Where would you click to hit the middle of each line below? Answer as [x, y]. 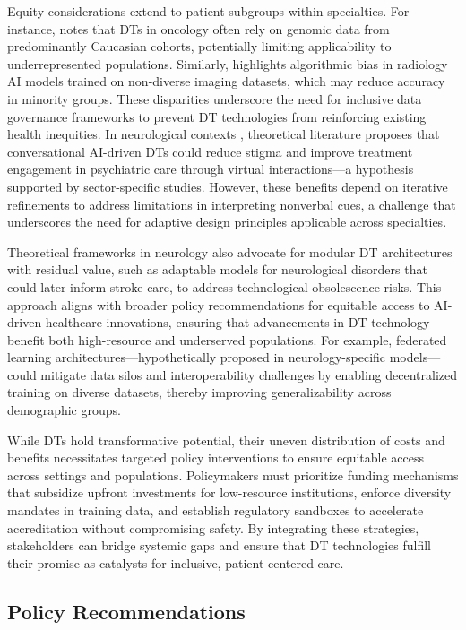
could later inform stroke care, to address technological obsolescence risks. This [224, 286]
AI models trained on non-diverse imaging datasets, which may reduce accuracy [226, 81]
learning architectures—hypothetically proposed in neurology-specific [197, 357]
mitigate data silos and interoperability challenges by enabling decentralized [249, 374]
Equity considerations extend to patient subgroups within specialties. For [208, 11]
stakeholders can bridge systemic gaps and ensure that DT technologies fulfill [219, 545]
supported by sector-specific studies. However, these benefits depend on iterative [228, 186]
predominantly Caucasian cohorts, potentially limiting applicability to [199, 46]
